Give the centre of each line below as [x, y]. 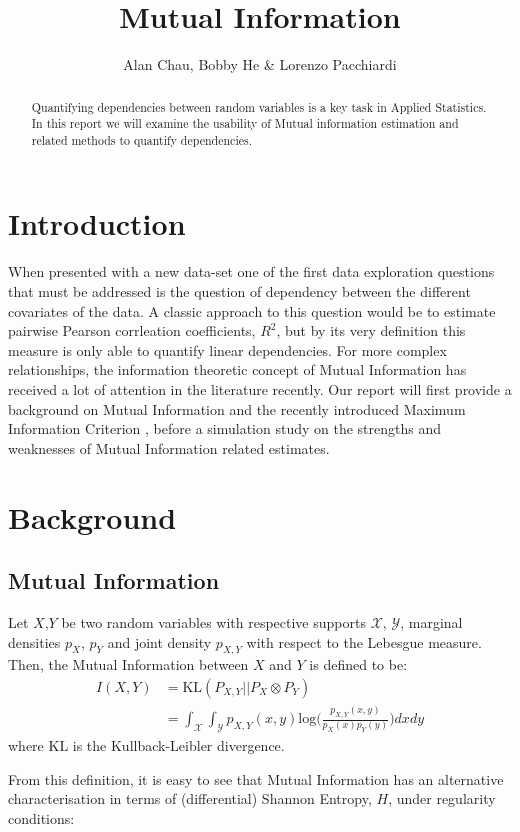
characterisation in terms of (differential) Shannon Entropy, [190, 798]
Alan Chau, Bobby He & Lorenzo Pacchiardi [260, 64]
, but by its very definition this [371, 330]
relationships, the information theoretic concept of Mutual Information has [237, 369]
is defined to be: [358, 664]
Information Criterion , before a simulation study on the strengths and [225, 428]
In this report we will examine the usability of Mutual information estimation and [245, 123]
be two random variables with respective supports [213, 621]
